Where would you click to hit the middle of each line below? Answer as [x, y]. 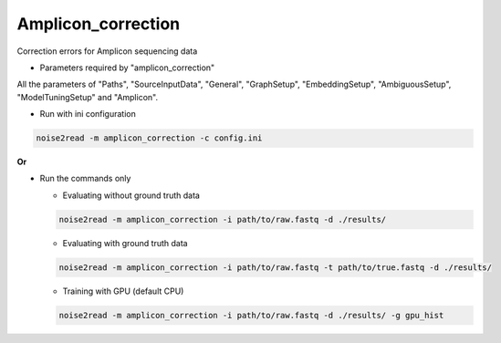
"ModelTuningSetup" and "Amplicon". [88, 97]
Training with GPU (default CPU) [123, 291]
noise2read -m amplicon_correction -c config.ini [149, 138]
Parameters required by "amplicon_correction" [127, 68]
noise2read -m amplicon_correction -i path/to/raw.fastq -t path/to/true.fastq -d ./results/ [276, 267]
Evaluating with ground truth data [125, 243]
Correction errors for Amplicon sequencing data [107, 51]
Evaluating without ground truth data [131, 195]
